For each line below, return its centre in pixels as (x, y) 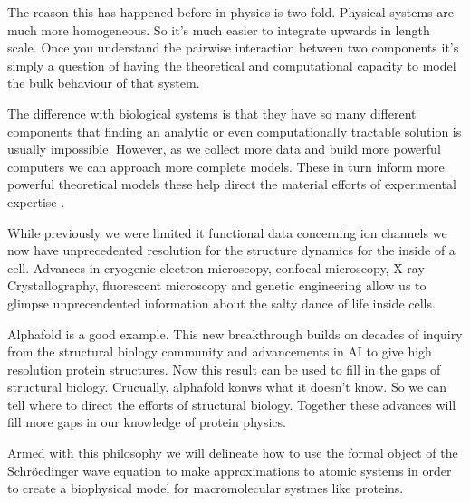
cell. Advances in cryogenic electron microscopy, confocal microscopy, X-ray (216, 267)
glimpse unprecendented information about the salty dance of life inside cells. (221, 303)
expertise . (36, 201)
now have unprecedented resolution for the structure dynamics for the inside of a (231, 250)
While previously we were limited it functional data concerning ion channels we (227, 232)
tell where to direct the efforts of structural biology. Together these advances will (232, 404)
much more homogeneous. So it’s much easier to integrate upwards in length (219, 29)
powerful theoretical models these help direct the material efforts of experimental (232, 184)
